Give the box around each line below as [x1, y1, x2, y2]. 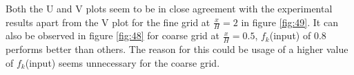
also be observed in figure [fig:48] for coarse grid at [6, 28, 219, 43]
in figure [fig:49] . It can [241, 14, 338, 29]
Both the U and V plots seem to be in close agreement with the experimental [6, 1, 333, 15]
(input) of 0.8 [269, 28, 326, 43]
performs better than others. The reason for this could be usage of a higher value [6, 42, 348, 56]
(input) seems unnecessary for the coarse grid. [25, 55, 220, 69]
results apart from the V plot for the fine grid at [6, 14, 210, 29]
